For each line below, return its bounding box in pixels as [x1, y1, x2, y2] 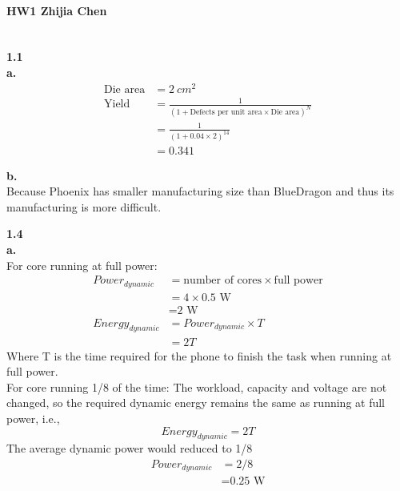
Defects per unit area [190, 108, 262, 117]
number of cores [183, 275, 262, 287]
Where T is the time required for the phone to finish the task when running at [6, 347, 392, 364]
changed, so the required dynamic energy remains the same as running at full [6, 394, 386, 411]
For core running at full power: [6, 256, 158, 273]
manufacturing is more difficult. [6, 198, 162, 215]
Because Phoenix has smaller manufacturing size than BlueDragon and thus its [6, 183, 394, 199]
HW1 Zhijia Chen [6, 2, 107, 18]
